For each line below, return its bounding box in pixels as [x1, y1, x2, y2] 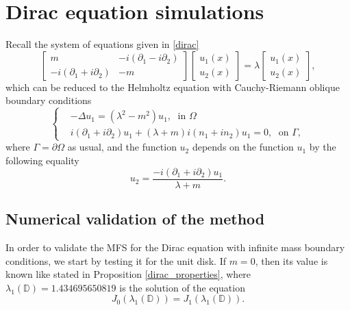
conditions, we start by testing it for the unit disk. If [5, 253, 227, 268]
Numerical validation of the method [5, 208, 265, 229]
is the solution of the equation [119, 280, 245, 294]
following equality [5, 153, 79, 168]
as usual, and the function [67, 140, 177, 154]
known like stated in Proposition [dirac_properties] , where [5, 267, 251, 281]
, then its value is [255, 253, 328, 268]
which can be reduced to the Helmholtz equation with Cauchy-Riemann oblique [5, 79, 340, 94]
